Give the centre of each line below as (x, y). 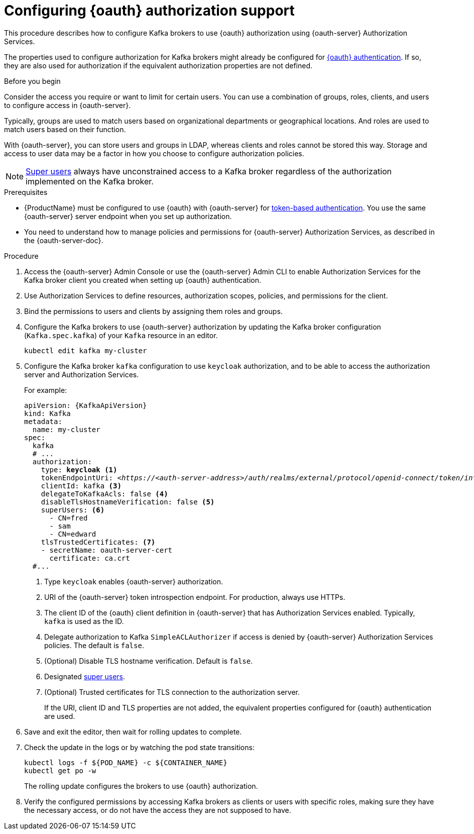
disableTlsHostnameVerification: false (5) (128, 502)
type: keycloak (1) (79, 470)
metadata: (43, 421)
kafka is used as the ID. (84, 621)
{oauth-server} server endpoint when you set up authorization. (128, 216)
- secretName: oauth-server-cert (107, 550)
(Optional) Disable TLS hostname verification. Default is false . (149, 661)
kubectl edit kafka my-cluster (86, 350)
